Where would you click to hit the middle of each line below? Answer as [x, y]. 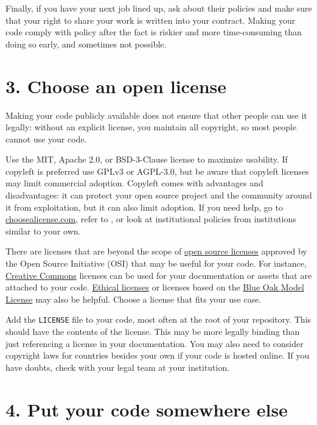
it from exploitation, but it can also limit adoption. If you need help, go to [144, 207]
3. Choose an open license [116, 86]
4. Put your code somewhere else [147, 409]
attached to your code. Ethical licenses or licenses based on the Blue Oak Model [155, 287]
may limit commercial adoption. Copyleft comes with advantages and [134, 183]
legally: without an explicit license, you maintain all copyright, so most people [151, 127]
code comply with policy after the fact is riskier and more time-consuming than [154, 32]
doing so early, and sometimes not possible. [86, 44]
